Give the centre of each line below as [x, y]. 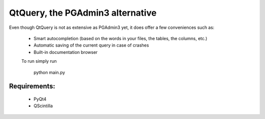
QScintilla [43, 106]
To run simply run [39, 61]
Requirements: [32, 86]
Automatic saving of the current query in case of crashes [91, 45]
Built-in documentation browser [66, 52]
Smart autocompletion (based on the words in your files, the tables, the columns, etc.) [120, 38]
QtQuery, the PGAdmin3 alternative [83, 13]
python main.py [49, 72]
